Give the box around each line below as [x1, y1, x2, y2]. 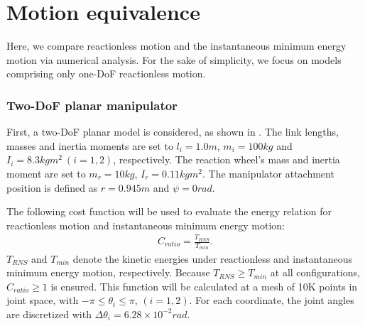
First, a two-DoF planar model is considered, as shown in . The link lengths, [6, 124, 339, 139]
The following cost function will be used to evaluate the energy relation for [6, 204, 332, 219]
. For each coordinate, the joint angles [189, 293, 354, 308]
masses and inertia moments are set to [6, 138, 173, 153]
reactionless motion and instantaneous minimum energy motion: [6, 217, 285, 232]
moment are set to [6, 165, 86, 180]
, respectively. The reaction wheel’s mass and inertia [113, 152, 340, 167]
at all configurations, [270, 265, 360, 280]
